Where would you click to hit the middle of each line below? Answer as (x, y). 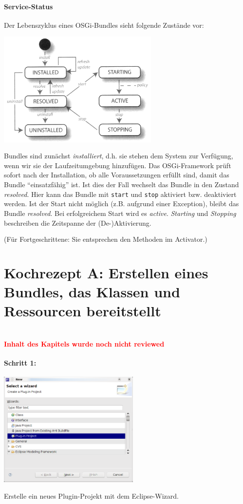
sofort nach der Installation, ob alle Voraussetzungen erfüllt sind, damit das (117, 175)
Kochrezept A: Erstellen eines (106, 272)
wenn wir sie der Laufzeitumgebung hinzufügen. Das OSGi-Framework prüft (118, 165)
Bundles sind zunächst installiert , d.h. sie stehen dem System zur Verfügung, (119, 156)
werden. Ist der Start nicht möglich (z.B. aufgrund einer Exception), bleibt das (121, 204)
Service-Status (28, 6)
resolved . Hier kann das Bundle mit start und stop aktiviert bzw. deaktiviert (120, 194)
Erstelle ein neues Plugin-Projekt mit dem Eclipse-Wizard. (91, 495)
